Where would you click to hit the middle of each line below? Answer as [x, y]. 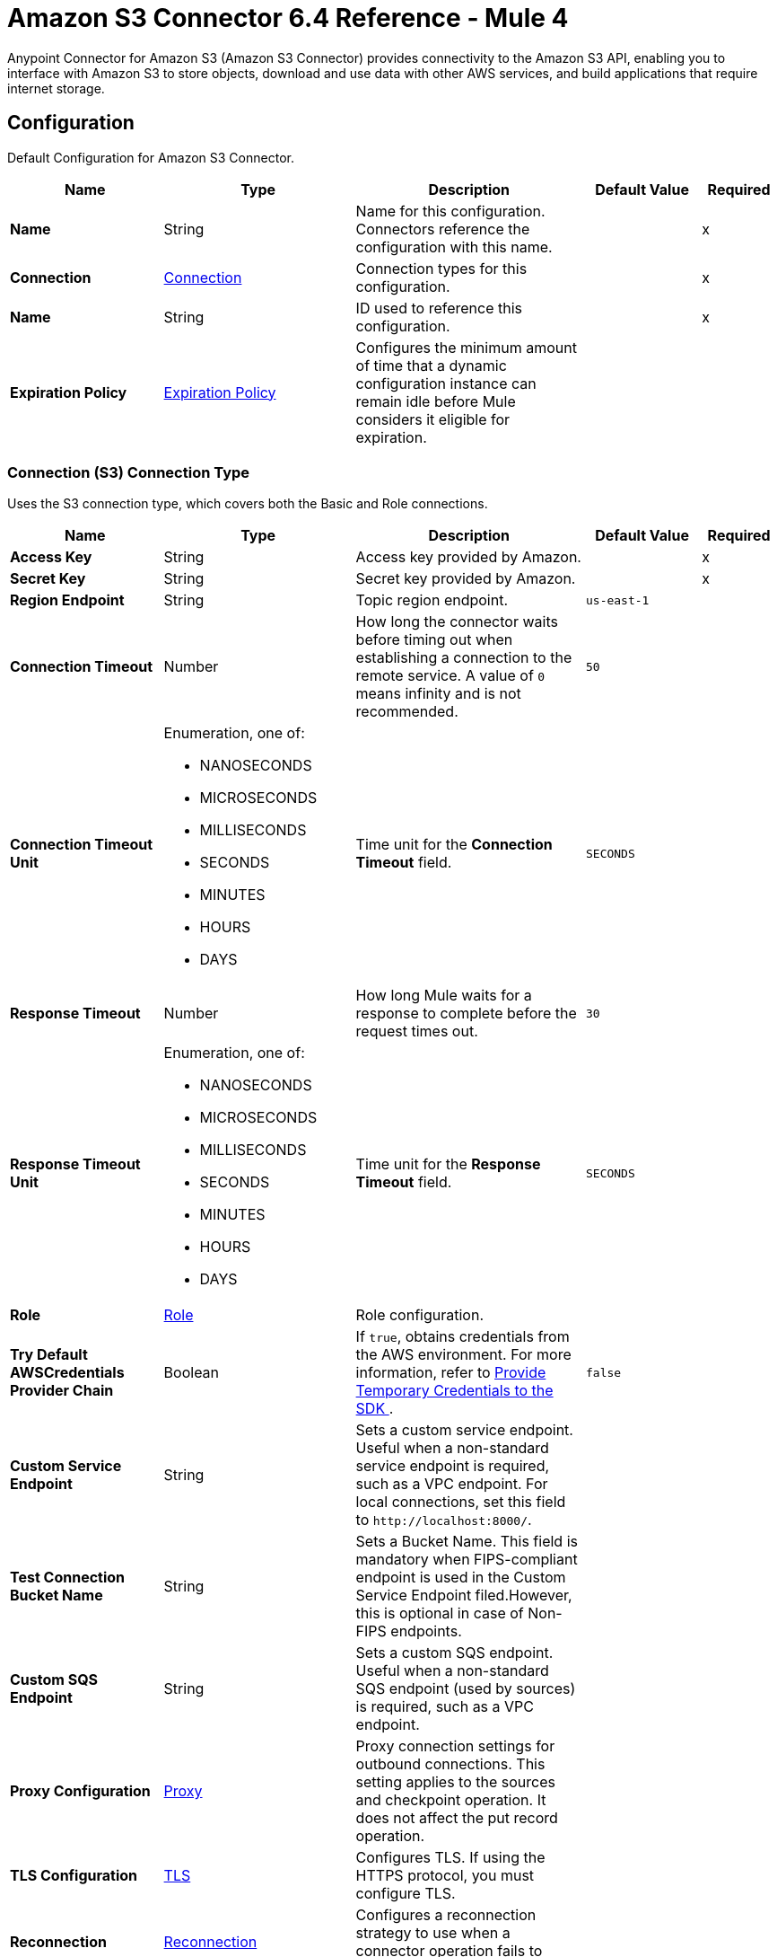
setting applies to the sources [455, 1782]
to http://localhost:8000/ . [444, 1520]
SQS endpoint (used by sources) [466, 1689]
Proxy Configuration [80, 1791]
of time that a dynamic [431, 365]
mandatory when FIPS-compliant [467, 1560]
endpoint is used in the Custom [461, 1578]
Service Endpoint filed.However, [464, 1596]
